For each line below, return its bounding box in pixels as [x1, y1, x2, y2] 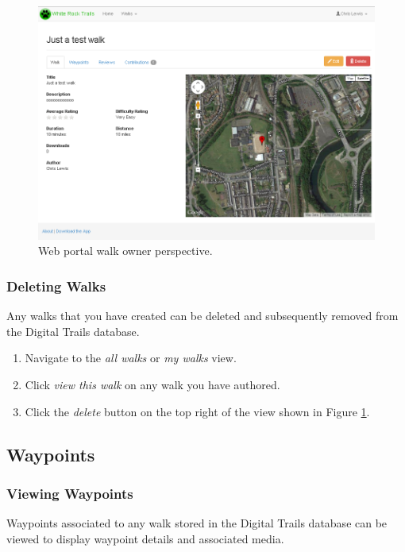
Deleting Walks [6, 276, 106, 295]
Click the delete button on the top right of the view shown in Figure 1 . [25, 403, 370, 419]
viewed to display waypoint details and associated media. [6, 530, 284, 546]
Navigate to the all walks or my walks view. [25, 349, 237, 366]
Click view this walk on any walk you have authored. [25, 376, 280, 393]
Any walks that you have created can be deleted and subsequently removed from [6, 307, 399, 324]
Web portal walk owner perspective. [38, 242, 213, 259]
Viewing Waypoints [6, 483, 133, 503]
